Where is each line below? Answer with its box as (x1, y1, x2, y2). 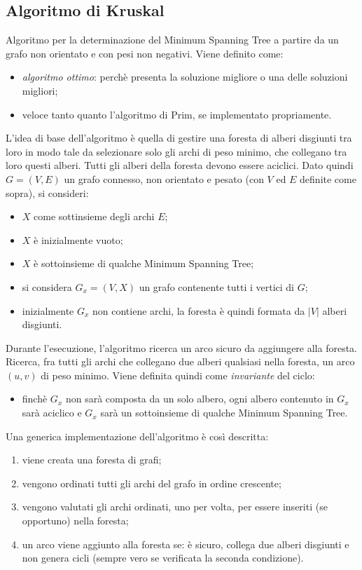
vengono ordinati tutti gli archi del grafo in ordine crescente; (22, 475, 281, 490)
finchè (22, 391, 48, 406)
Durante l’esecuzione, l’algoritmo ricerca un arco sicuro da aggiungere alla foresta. (6, 340, 358, 355)
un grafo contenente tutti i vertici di (139, 279, 294, 294)
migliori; (22, 83, 58, 97)
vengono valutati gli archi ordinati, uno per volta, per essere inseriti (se (22, 499, 328, 514)
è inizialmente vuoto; (34, 232, 123, 247)
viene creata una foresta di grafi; (22, 452, 162, 467)
